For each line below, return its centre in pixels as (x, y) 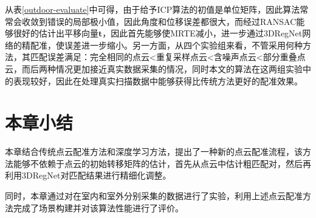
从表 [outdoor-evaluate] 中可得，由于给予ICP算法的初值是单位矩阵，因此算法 (153, 9)
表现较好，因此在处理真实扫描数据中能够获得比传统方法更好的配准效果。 (158, 80)
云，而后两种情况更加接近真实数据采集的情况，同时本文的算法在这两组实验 (154, 68)
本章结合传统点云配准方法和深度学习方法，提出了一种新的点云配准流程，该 (154, 152)
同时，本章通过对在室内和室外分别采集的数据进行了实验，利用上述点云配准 (154, 196)
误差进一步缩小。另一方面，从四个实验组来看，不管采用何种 (183, 45)
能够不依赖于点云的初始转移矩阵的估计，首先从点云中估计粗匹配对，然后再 (162, 163)
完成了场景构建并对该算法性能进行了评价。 (98, 207)
